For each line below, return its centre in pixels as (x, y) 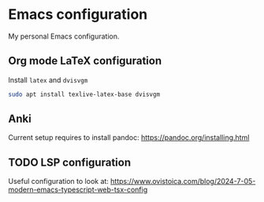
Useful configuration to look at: (58, 182)
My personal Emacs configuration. (64, 36)
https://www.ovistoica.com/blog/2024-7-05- (183, 182)
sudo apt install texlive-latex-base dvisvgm (84, 94)
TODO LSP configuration (70, 162)
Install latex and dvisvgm (48, 79)
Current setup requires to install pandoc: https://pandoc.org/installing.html (129, 138)
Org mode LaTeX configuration (85, 61)
